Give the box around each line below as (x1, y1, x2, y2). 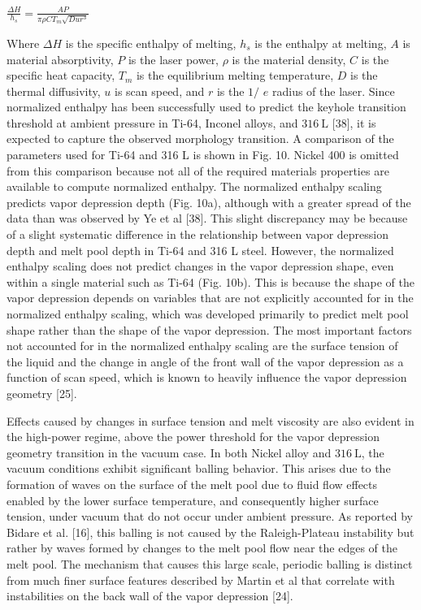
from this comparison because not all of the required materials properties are (7, 162, 389, 179)
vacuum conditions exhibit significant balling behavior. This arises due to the (7, 460, 391, 477)
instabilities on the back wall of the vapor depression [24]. (7, 587, 293, 604)
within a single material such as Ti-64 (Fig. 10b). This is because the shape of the (7, 273, 415, 290)
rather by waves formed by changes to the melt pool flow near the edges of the (7, 539, 397, 556)
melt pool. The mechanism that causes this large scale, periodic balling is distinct (7, 555, 413, 572)
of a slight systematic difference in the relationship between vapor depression (7, 226, 388, 243)
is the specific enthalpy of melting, (65, 34, 237, 51)
